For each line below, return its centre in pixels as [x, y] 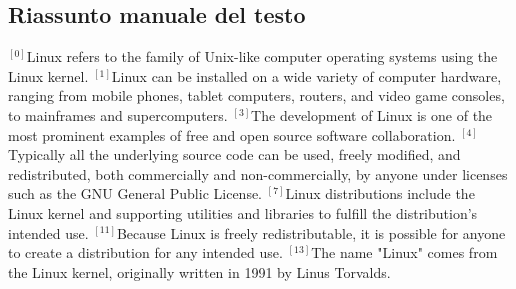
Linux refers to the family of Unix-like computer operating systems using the [262, 56]
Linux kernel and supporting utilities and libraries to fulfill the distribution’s [243, 212]
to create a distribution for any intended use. [145, 252]
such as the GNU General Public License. [135, 193]
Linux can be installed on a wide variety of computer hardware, [306, 75]
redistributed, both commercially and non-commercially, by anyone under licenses [258, 173]
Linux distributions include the [380, 193]
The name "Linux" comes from [404, 252]
